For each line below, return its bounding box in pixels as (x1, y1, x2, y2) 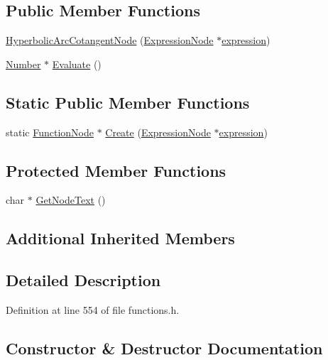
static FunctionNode (6, 124, 94, 139)
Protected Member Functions (6, 159, 226, 181)
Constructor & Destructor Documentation (6, 337, 323, 359)
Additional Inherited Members (6, 227, 235, 249)
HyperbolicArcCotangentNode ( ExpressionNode (6, 33, 214, 48)
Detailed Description (6, 269, 161, 291)
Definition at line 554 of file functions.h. (6, 302, 180, 317)
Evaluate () (52, 56, 102, 71)
